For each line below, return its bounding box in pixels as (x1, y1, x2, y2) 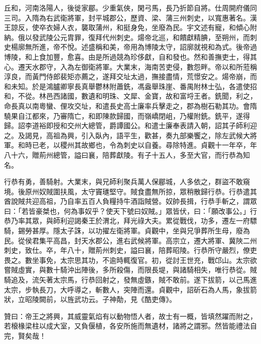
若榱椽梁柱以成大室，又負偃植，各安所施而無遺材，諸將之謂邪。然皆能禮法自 (4, 320, 257, 331)
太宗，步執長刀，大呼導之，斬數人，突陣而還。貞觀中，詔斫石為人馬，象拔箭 (4, 284, 257, 294)
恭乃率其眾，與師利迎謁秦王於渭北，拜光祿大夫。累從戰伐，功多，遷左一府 (4, 215, 250, 226)
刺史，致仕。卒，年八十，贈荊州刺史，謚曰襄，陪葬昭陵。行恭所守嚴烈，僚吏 (4, 245, 257, 255)
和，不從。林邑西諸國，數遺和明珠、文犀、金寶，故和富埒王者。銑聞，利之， (4, 91, 257, 101)
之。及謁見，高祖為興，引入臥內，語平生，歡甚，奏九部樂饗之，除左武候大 (4, 130, 250, 140)
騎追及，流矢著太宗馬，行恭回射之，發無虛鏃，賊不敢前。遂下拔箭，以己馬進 (4, 274, 257, 285)
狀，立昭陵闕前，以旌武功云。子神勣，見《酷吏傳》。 (4, 294, 176, 304)
